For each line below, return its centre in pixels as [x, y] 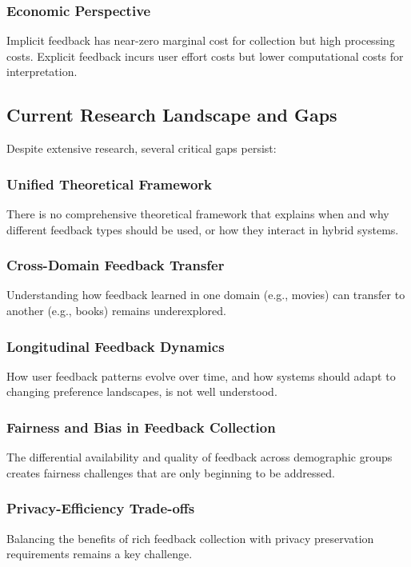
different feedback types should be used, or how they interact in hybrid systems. [203, 229]
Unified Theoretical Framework [110, 184]
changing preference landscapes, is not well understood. [142, 391]
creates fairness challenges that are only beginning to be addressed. [171, 472]
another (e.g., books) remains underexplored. [116, 311]
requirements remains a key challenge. [100, 554]
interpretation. [42, 72]
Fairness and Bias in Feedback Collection [141, 427]
